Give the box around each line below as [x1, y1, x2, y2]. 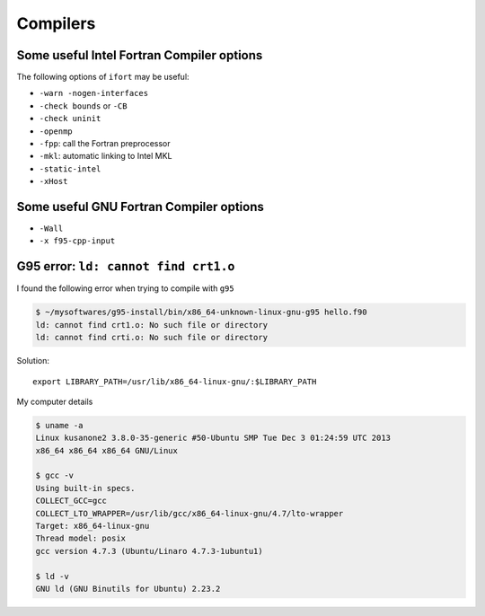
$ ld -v [35, 571, 69, 581]
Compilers [16, 13, 96, 33]
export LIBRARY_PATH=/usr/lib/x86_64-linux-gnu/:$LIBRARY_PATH [32, 376, 317, 386]
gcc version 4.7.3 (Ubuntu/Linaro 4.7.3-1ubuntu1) [35, 546, 264, 556]
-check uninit [39, 113, 101, 124]
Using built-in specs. [35, 483, 136, 493]
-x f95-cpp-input [39, 236, 116, 246]
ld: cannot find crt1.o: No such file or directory [35, 320, 269, 330]
